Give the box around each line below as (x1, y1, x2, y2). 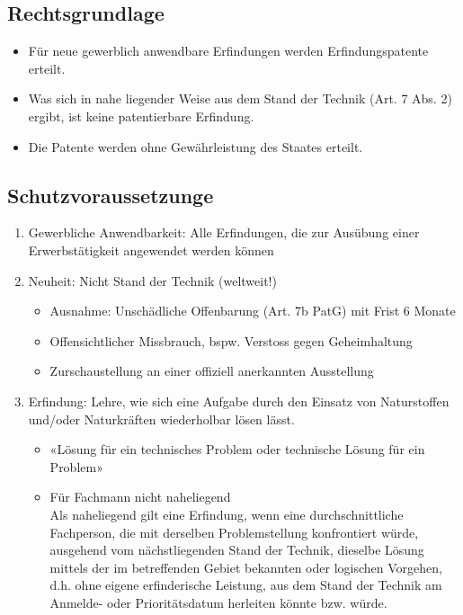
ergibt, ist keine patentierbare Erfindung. (28, 106, 254, 125)
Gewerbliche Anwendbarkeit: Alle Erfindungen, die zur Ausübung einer (28, 223, 420, 242)
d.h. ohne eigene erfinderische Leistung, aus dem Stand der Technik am (49, 575, 442, 594)
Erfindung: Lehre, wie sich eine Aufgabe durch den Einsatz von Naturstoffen (28, 391, 450, 410)
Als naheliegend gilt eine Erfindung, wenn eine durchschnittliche (49, 504, 404, 523)
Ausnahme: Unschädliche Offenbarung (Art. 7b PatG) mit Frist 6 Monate (49, 301, 456, 320)
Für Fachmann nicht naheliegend (49, 487, 231, 506)
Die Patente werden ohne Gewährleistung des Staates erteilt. (28, 137, 363, 156)
